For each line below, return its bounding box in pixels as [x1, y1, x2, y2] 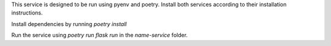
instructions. [11, 9, 43, 16]
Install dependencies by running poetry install [11, 20, 127, 27]
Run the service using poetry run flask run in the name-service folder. [11, 31, 188, 39]
